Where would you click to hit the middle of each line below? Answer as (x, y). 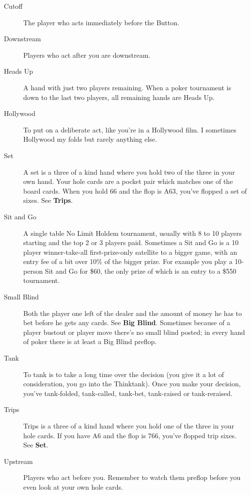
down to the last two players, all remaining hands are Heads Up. (119, 97)
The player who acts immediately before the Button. (101, 22)
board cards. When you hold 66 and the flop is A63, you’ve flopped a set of (135, 190)
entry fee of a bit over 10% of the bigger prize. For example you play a (128, 261)
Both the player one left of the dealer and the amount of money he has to (133, 313)
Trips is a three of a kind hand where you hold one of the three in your (129, 426)
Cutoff (13, 6)
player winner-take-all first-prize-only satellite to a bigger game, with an (130, 252)
